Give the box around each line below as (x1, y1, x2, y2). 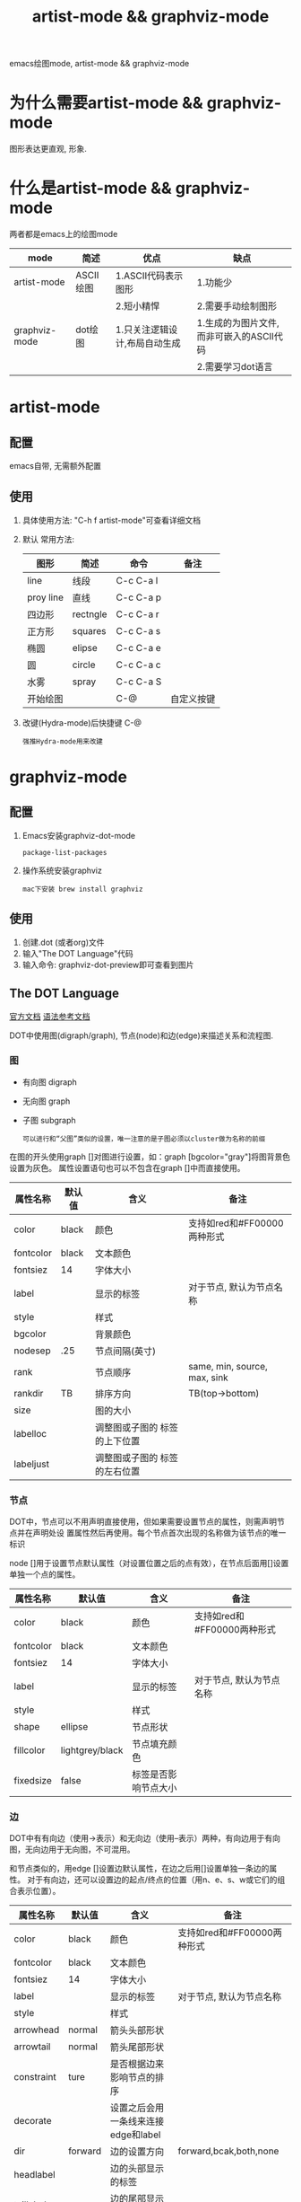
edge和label (109, 2128, 161, 2141)
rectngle (72, 608, 107, 621)
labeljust (13, 1458, 49, 1470)
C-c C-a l (116, 574, 159, 586)
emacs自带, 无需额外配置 (9, 461, 101, 471)
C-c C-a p (116, 591, 162, 603)
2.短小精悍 (115, 300, 160, 313)
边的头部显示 (109, 2162, 164, 2175)
